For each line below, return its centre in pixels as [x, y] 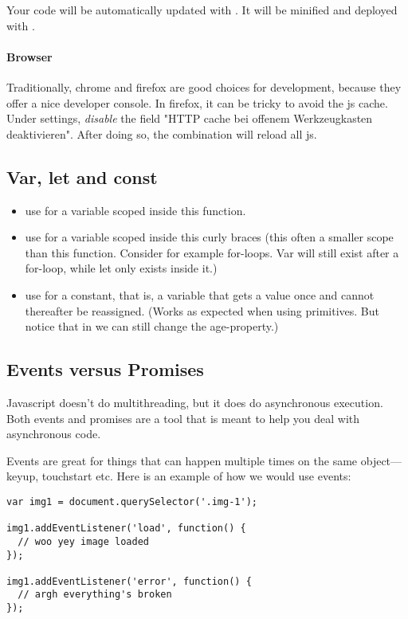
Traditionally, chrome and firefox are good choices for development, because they [204, 86]
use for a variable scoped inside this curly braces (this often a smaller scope [209, 237]
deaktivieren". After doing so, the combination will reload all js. [162, 133]
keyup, [23, 476]
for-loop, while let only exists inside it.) [121, 268]
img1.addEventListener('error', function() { [129, 581]
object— [381, 460]
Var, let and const [82, 176]
